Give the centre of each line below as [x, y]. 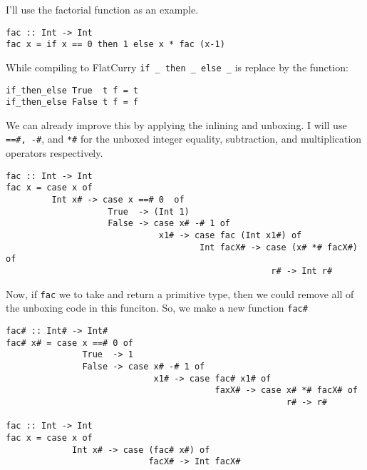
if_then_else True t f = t [72, 90]
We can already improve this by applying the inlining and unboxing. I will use [176, 124]
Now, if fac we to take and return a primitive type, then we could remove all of [180, 293]
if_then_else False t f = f [72, 102]
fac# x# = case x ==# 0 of [69, 343]
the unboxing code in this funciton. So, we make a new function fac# [157, 308]
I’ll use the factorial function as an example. [102, 9]
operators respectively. [55, 153]
